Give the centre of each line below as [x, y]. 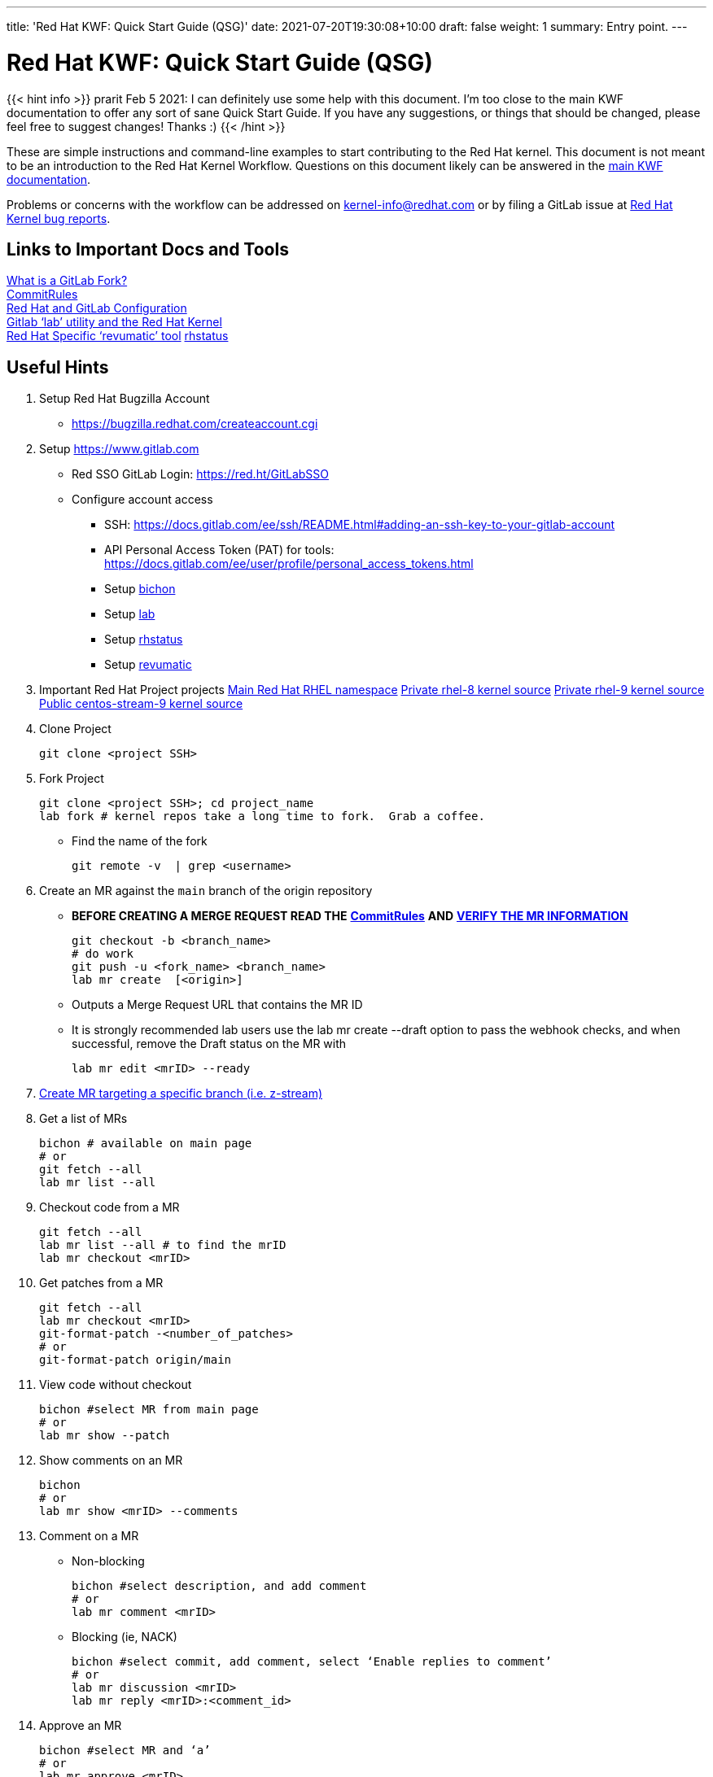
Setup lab [130, 614]
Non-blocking [108, 1561]
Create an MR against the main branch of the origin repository [206, 891]
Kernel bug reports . [59, 218]
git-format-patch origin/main [136, 1360]
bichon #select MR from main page [149, 1410]
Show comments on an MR [111, 1460]
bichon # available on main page [146, 1144]
